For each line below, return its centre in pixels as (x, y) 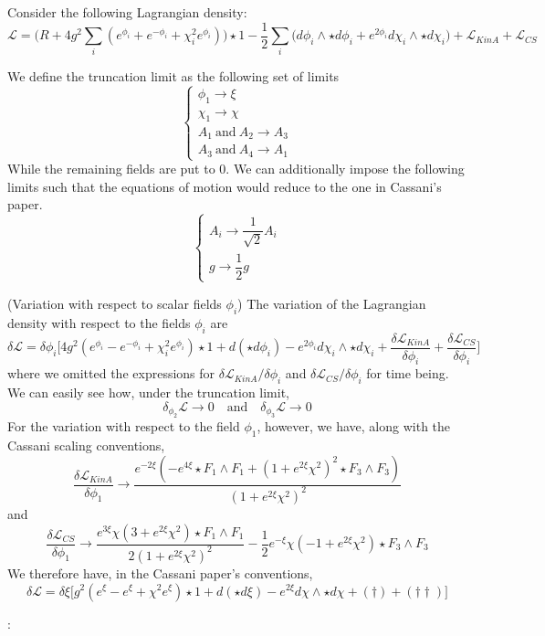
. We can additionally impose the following (345, 169)
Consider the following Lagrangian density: (127, 12)
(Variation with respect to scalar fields (115, 303)
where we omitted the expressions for (111, 373)
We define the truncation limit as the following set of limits (173, 76)
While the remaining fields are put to (111, 169)
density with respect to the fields (99, 322)
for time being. (408, 373)
